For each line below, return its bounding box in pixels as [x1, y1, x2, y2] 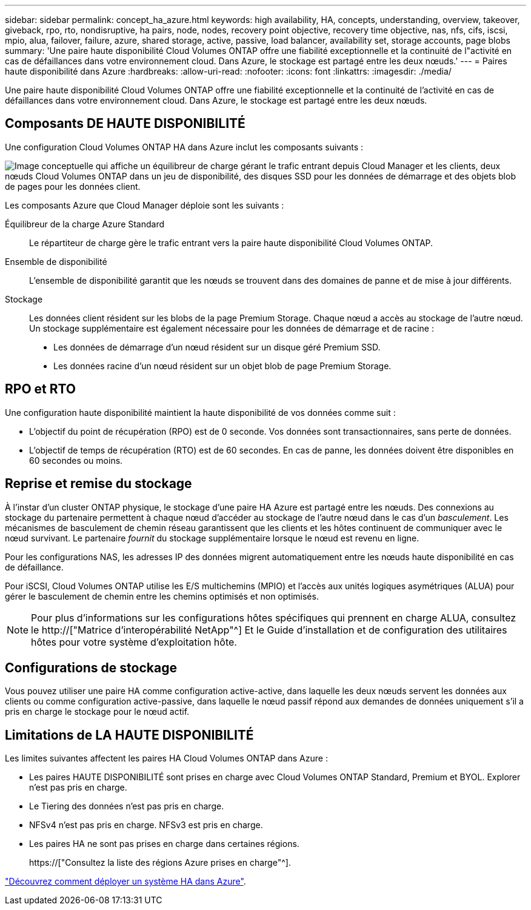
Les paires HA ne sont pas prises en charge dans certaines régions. [29, 838, 299, 849]
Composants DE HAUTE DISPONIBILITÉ [5, 116, 245, 132]
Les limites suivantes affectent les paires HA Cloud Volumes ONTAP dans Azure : [5, 753, 328, 764]
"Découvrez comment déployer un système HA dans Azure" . [5, 876, 246, 887]
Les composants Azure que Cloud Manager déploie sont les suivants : [5, 199, 284, 210]
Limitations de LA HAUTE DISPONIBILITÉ [5, 727, 254, 743]
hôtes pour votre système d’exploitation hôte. [31, 635, 237, 648]
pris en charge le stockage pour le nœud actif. [5, 706, 190, 717]
